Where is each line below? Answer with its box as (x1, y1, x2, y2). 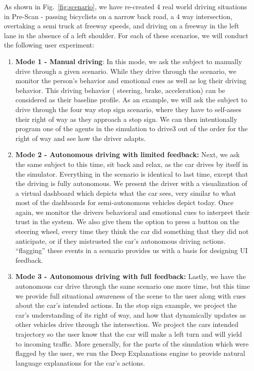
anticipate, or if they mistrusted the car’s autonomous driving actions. (15, 235, 226, 246)
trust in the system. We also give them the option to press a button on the (15, 216, 240, 227)
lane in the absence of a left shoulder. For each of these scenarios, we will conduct (4, 30, 249, 40)
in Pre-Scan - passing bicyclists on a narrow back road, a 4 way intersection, (4, 11, 233, 21)
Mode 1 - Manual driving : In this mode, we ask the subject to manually (15, 56, 242, 66)
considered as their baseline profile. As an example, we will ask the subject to (15, 94, 248, 105)
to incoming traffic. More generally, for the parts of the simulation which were (15, 338, 249, 348)
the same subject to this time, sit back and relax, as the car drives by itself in (15, 159, 248, 169)
